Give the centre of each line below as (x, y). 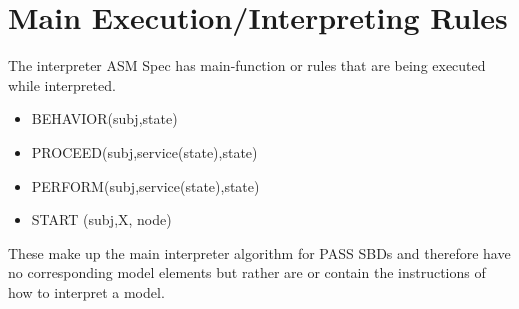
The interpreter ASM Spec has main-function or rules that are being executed (247, 65)
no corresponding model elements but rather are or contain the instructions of (247, 272)
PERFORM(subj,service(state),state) (145, 185)
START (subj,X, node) (101, 219)
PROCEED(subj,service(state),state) (144, 151)
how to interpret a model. (86, 291)
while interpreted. (62, 84)
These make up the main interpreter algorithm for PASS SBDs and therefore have (259, 252)
